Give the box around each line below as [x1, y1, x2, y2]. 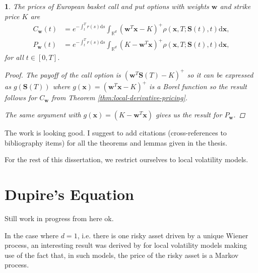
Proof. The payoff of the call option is [5, 69, 121, 80]
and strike [220, 1, 251, 11]
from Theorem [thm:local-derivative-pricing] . [51, 92, 188, 103]
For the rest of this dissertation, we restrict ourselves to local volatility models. [5, 154, 248, 165]
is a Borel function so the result [149, 81, 247, 92]
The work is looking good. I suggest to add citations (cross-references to [5, 127, 227, 138]
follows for [5, 92, 37, 103]
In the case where [5, 230, 59, 240]
